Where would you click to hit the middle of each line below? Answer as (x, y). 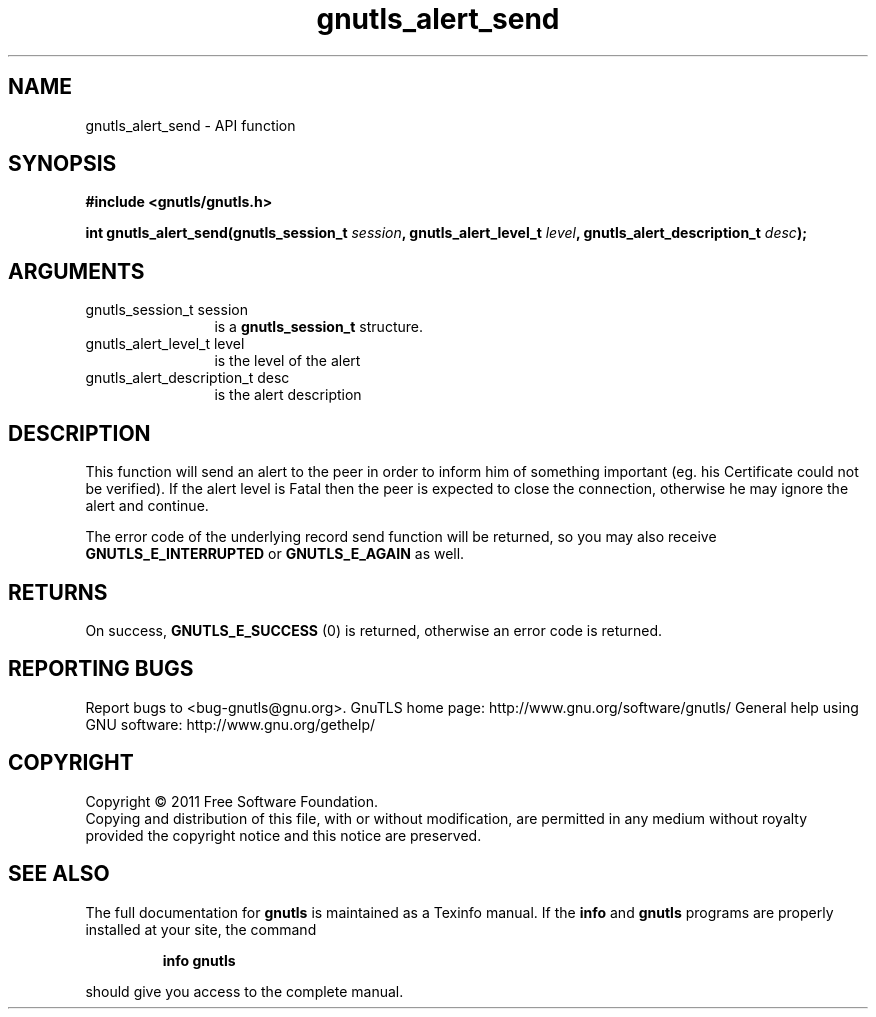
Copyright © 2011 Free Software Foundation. (232, 801)
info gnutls (199, 960)
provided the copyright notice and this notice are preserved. (283, 835)
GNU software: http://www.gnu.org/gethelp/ (230, 724)
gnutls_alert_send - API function (190, 125)
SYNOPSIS (62, 164)
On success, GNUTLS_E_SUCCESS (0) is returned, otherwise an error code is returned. (374, 630)
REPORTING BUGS (101, 669)
